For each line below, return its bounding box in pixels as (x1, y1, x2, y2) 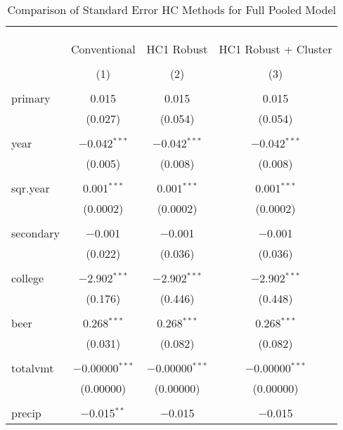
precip (11, 405, 41, 421)
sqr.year (11, 180, 50, 196)
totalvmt (11, 360, 54, 376)
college (11, 270, 44, 286)
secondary (11, 225, 60, 241)
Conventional (71, 41, 136, 57)
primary (11, 90, 51, 106)
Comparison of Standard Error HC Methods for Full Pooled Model (7, 1, 336, 18)
